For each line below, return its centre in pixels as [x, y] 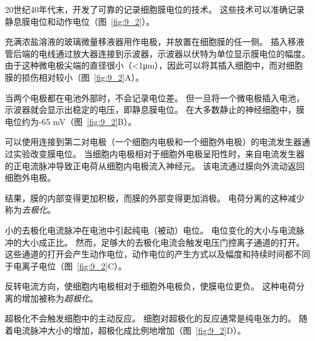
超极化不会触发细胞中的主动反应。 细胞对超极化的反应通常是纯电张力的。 [151, 318]
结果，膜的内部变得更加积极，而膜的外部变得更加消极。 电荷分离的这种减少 [155, 198]
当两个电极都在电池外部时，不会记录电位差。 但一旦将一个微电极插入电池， [155, 97]
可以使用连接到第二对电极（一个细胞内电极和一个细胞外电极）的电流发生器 [153, 142]
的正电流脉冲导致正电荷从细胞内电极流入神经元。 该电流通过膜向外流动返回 [155, 165]
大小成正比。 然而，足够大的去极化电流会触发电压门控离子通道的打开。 [163, 242]
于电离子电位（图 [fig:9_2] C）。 [66, 265]
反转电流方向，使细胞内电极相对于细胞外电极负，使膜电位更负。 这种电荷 [151, 286]
